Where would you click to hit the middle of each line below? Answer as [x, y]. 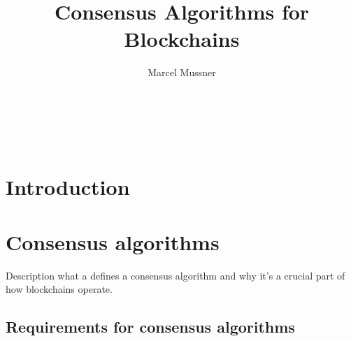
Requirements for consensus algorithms [150, 327]
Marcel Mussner [182, 72]
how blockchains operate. [59, 289]
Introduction [68, 187]
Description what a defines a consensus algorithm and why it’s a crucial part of [175, 275]
